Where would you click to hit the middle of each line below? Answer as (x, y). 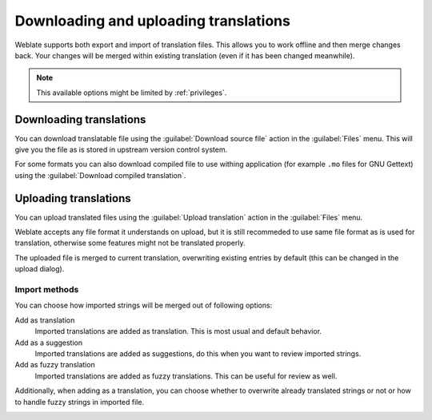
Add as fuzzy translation (55, 365)
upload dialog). (40, 269)
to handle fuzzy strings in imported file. (79, 402)
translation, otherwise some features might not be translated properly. (130, 243)
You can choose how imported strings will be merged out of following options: (144, 305)
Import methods (47, 290)
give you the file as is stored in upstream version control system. (121, 150)
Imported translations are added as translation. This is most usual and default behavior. (178, 331)
